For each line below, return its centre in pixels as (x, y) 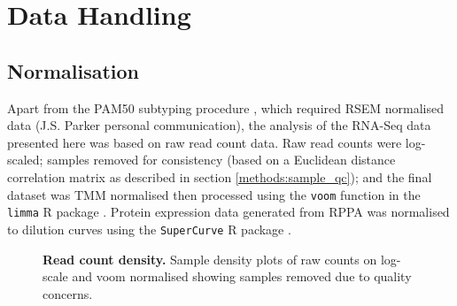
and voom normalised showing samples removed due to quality (242, 276)
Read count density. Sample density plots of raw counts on (210, 259)
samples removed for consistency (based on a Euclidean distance (221, 160)
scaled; (25, 160)
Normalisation (74, 70)
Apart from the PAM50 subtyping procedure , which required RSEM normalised (226, 107)
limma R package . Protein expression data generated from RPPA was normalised (228, 212)
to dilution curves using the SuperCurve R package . (149, 229)
